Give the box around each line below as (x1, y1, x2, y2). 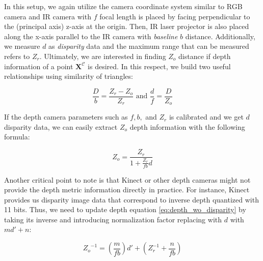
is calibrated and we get (169, 111, 244, 122)
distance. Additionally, (185, 31, 255, 41)
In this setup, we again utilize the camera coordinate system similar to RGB (4, 1, 243, 11)
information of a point (4, 61, 73, 71)
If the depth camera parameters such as (4, 111, 128, 122)
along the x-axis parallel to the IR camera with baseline (4, 31, 178, 41)
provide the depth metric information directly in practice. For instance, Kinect (4, 184, 250, 195)
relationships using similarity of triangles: (4, 71, 133, 81)
